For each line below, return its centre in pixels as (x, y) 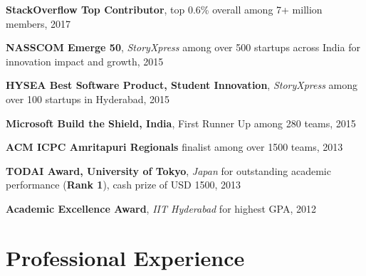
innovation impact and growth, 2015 (85, 61)
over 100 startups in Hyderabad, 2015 (88, 99)
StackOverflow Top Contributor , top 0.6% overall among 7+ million (164, 9)
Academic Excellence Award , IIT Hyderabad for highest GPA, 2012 (161, 208)
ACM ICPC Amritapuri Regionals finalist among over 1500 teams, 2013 (174, 147)
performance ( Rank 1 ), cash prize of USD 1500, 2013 (123, 185)
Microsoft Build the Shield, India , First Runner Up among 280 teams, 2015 (181, 123)
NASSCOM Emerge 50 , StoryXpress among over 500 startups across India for (183, 47)
